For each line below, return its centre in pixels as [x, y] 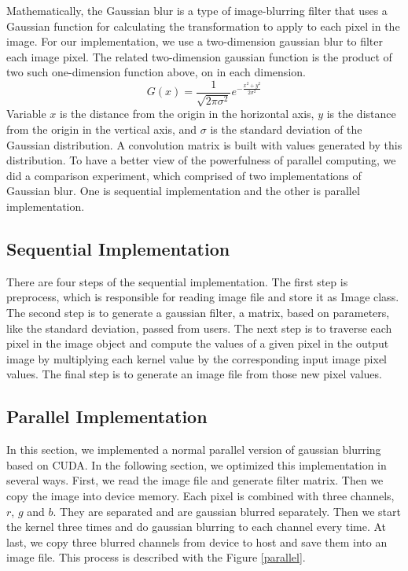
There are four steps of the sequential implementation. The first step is [177, 281]
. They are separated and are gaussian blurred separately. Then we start [227, 511]
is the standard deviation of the [286, 129]
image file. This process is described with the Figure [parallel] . [156, 557]
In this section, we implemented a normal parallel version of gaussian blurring [194, 449]
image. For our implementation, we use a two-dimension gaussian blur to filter [195, 41]
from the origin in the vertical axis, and [102, 129]
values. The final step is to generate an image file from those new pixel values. [194, 374]
